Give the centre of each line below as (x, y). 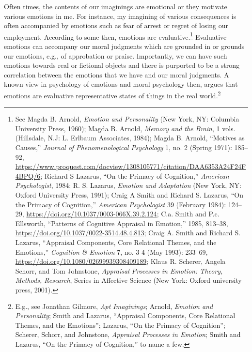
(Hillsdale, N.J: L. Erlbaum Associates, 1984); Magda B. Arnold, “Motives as (130, 138)
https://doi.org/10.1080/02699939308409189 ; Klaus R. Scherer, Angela (120, 261)
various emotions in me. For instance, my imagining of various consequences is (120, 16)
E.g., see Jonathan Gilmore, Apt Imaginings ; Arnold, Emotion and (114, 306)
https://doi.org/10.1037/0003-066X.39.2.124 (92, 214)
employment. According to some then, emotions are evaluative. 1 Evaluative (115, 36)
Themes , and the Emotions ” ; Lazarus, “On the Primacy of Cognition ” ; (120, 325)
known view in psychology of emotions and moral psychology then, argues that (121, 84)
